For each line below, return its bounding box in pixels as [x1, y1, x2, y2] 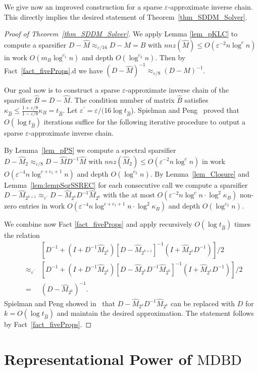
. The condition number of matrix [70, 95, 175, 105]
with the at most [103, 189, 155, 200]
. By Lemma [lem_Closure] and [150, 168, 249, 179]
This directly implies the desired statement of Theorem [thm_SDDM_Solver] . [4, 11, 247, 22]
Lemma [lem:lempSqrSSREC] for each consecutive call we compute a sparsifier [4, 179, 248, 190]
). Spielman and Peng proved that [131, 105, 240, 115]
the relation [4, 230, 40, 240]
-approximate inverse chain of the [125, 85, 229, 95]
